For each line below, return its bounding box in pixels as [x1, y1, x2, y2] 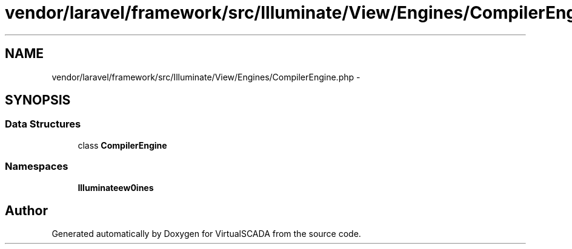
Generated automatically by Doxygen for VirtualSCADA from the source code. [52, 228, 361, 239]
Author [5, 202, 48, 218]
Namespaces [5, 160, 68, 173]
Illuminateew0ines [78, 182, 154, 193]
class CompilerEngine [78, 140, 167, 150]
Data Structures [5, 118, 81, 131]
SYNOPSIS [5, 92, 71, 108]
